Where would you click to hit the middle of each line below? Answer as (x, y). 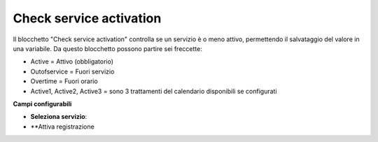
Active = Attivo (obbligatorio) (72, 62)
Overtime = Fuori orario (64, 81)
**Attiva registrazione (62, 127)
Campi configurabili (42, 104)
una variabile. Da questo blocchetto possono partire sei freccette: (107, 48)
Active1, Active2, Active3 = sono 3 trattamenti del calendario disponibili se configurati (154, 91)
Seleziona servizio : (59, 117)
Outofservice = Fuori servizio (72, 71)
